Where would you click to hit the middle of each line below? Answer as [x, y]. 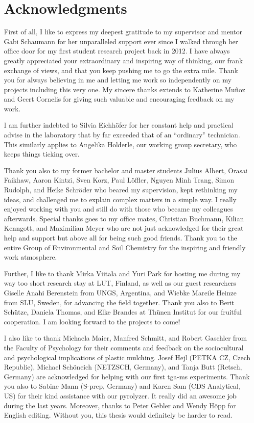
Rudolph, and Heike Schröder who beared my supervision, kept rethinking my [121, 190]
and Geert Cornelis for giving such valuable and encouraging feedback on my [119, 99]
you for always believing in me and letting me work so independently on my [118, 80]
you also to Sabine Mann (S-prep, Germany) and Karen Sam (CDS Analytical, [122, 386]
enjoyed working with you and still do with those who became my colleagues [119, 209]
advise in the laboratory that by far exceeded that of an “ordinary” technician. [122, 135]
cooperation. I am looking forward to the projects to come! [92, 321]
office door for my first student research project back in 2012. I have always [117, 51]
